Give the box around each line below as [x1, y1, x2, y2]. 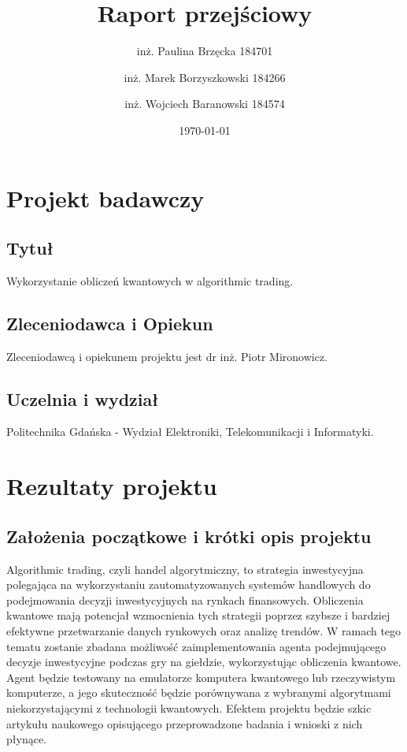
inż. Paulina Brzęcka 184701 [136, 43, 273, 59]
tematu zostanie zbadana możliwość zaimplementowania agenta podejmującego [6, 638, 387, 654]
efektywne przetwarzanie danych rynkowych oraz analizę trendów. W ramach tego [6, 623, 401, 639]
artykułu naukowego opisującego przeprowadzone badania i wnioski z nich [6, 715, 363, 732]
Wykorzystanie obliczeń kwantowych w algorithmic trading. [6, 272, 294, 289]
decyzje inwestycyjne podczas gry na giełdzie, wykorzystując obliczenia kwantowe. [6, 653, 401, 670]
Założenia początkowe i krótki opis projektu [6, 523, 372, 548]
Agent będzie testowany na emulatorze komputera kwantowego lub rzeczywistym [6, 668, 396, 685]
